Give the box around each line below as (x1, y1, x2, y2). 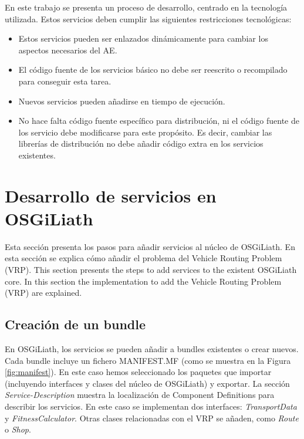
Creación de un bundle (5, 315, 146, 333)
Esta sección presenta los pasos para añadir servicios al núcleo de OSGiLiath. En (5, 240, 295, 252)
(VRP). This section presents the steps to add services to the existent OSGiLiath (5, 264, 297, 276)
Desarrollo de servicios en (5, 183, 217, 207)
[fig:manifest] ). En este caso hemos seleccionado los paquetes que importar (5, 366, 272, 378)
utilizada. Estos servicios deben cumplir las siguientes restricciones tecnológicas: (5, 12, 292, 25)
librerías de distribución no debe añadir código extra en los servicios (18, 137, 264, 150)
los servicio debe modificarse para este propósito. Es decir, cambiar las (18, 126, 272, 138)
